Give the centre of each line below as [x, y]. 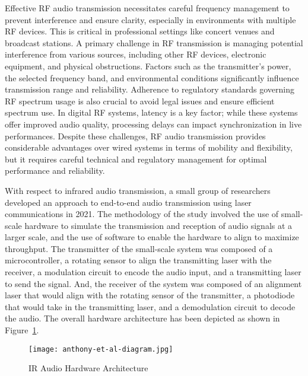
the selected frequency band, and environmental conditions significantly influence [152, 77]
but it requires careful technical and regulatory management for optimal [136, 159]
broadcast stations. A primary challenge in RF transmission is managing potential [154, 42]
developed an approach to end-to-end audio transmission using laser [128, 202]
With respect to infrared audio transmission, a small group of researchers [138, 190]
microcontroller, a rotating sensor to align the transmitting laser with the [138, 260]
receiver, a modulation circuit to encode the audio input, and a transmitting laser [153, 272]
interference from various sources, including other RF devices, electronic [136, 54]
